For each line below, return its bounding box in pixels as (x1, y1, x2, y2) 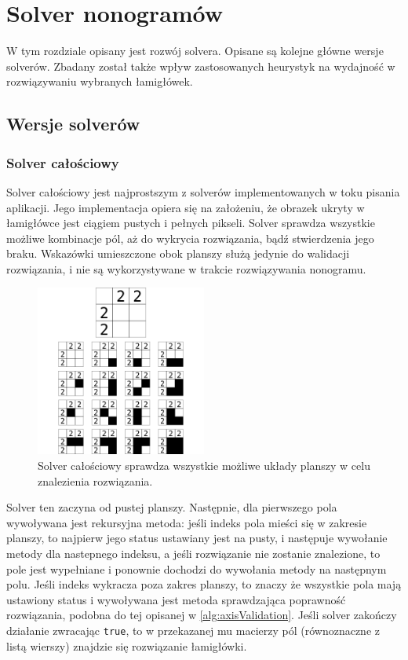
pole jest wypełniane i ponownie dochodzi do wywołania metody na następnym (6, 560, 387, 577)
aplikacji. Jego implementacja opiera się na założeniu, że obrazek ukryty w (6, 199, 365, 215)
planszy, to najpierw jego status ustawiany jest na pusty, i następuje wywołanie (6, 530, 388, 546)
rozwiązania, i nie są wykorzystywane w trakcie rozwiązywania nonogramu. (6, 260, 366, 277)
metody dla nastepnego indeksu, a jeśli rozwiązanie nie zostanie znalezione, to (6, 545, 381, 562)
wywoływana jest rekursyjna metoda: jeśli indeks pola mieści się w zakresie (6, 514, 367, 530)
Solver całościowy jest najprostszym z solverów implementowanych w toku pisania (6, 183, 400, 200)
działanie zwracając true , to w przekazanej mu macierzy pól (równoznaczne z (6, 622, 380, 638)
